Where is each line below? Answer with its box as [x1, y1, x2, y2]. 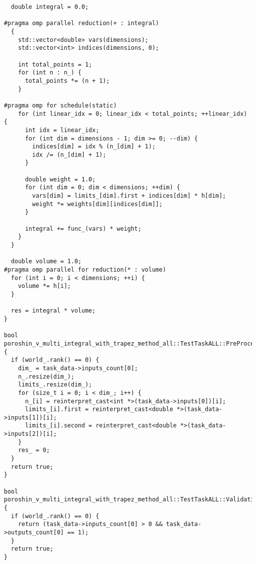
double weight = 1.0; [25, 176, 96, 183]
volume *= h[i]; [18, 282, 71, 290]
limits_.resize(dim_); [18, 381, 92, 388]
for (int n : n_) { [18, 69, 82, 76]
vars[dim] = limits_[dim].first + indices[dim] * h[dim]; [32, 192, 226, 200]
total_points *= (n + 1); [25, 77, 110, 84]
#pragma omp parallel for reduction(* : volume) [4, 266, 166, 273]
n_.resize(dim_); [18, 373, 75, 380]
